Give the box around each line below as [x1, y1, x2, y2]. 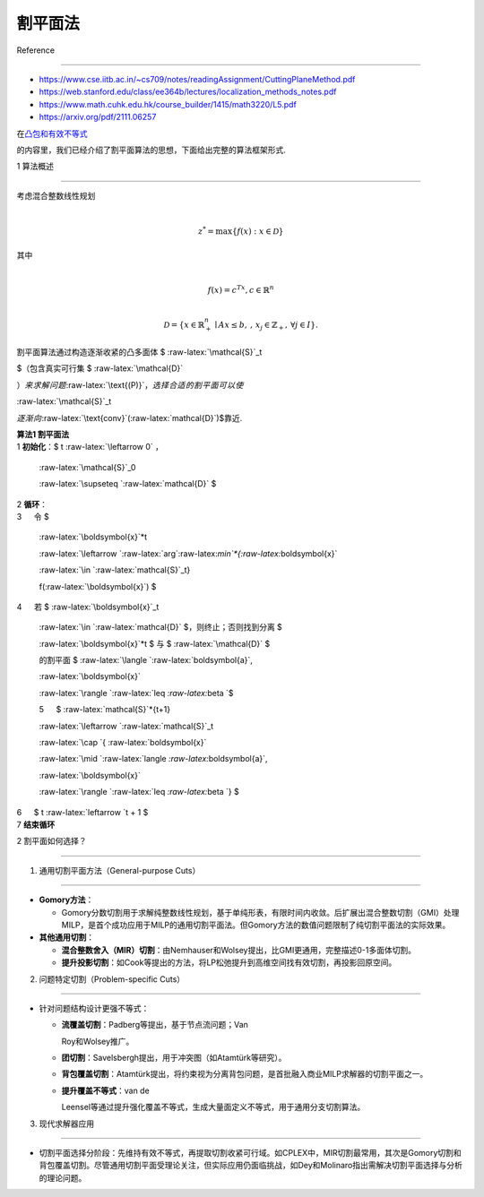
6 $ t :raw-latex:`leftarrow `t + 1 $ [16, 806, 149, 817]
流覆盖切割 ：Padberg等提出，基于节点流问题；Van [61, 1020, 248, 1030]
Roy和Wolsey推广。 [61, 1036, 134, 1046]
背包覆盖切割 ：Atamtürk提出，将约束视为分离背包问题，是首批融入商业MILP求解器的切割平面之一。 [61, 1069, 428, 1080]
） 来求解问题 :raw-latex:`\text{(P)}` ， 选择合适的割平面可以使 [16, 379, 244, 390]
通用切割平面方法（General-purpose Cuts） [39, 865, 201, 875]
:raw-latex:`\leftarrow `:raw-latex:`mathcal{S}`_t [39, 720, 214, 731]
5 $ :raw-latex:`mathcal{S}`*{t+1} [39, 704, 170, 715]
